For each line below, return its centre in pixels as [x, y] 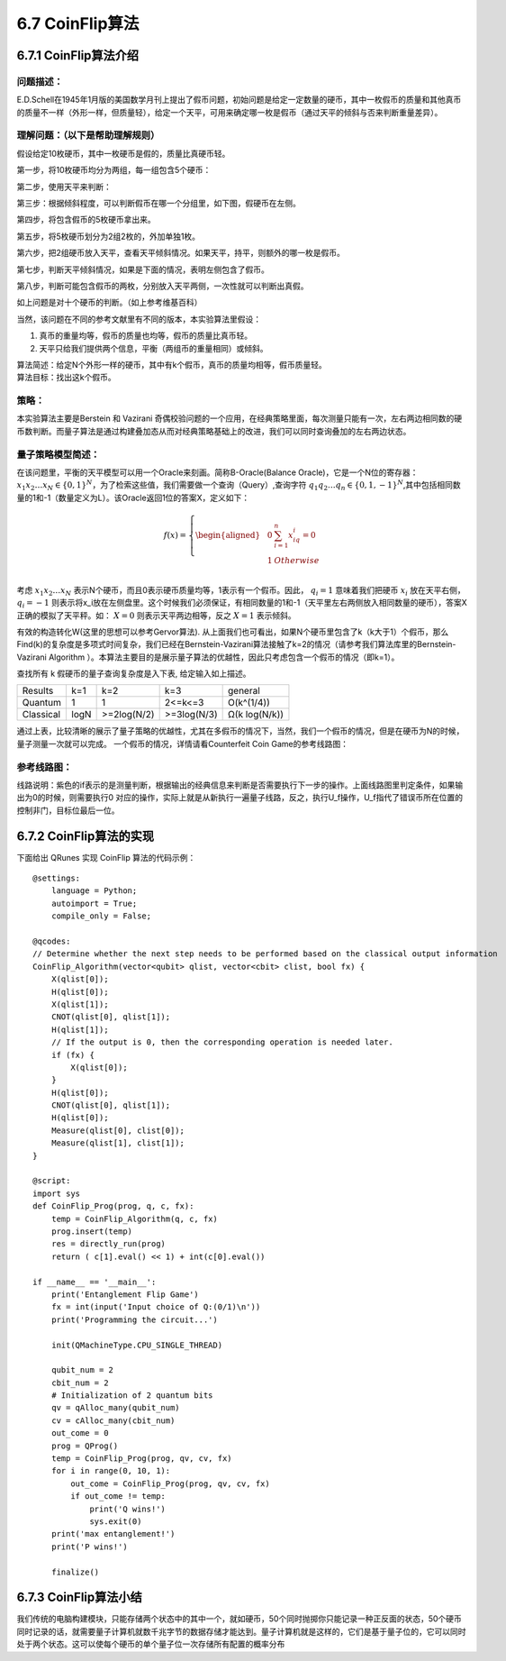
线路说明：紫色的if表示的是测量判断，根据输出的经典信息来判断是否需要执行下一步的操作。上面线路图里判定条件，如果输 [240, 785]
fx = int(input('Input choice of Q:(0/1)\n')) [156, 1307]
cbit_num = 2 [80, 1383]
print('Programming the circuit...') [134, 1319]
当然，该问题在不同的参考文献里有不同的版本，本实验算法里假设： [139, 319]
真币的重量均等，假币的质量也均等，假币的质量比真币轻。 [145, 336]
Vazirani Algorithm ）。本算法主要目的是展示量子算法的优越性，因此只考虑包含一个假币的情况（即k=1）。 [208, 657]
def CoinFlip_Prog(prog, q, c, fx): [113, 1206]
